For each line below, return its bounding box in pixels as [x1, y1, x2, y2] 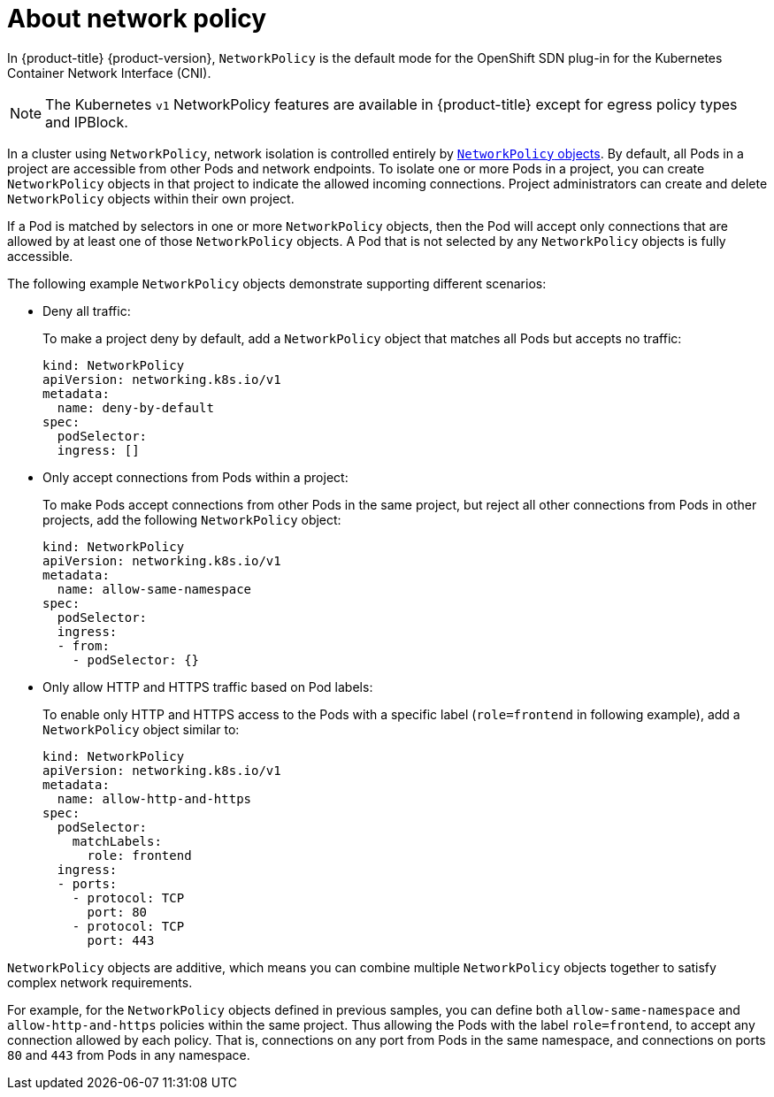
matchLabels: [72, 833, 162, 848]
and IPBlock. [45, 112, 128, 131]
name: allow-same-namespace [57, 581, 252, 596]
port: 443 [87, 932, 155, 947]
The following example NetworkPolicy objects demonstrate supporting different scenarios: [7, 275, 547, 291]
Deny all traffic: [42, 303, 131, 318]
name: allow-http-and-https [57, 791, 252, 806]
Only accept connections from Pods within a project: [42, 469, 349, 485]
